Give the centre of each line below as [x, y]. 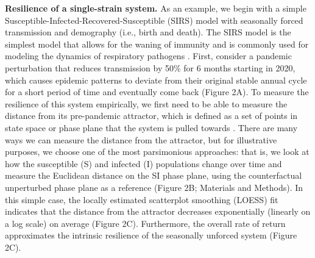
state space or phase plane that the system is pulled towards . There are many [151, 127]
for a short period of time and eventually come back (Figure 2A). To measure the [157, 92]
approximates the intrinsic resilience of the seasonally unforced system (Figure [151, 235]
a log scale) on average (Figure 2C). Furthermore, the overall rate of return [145, 223]
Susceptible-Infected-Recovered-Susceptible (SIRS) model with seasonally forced [154, 20]
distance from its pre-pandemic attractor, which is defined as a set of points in [151, 116]
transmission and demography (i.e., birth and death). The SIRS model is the [148, 32]
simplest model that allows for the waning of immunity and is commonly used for [157, 44]
